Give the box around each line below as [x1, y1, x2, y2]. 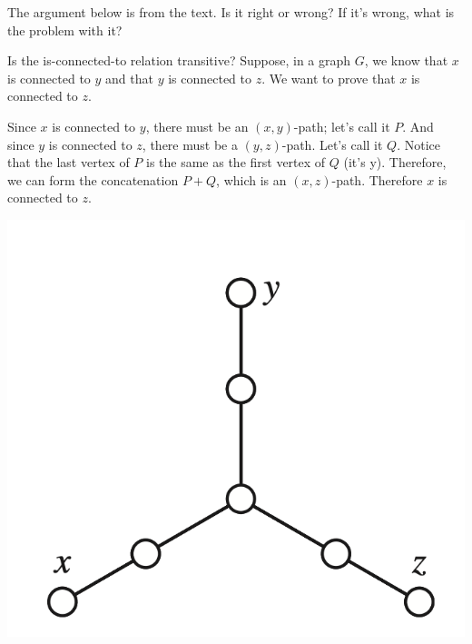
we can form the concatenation [7, 170, 179, 189]
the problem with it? [7, 20, 123, 39]
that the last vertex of [7, 153, 130, 172]
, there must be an [145, 116, 249, 135]
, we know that [364, 51, 448, 70]
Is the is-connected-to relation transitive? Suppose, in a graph [7, 51, 351, 70]
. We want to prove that [261, 68, 396, 87]
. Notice [397, 134, 440, 154]
